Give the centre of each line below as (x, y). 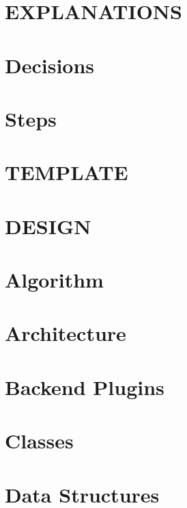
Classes (39, 441)
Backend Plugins (85, 386)
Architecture (66, 333)
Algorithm (54, 280)
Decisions (50, 65)
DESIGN (48, 226)
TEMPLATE (67, 172)
